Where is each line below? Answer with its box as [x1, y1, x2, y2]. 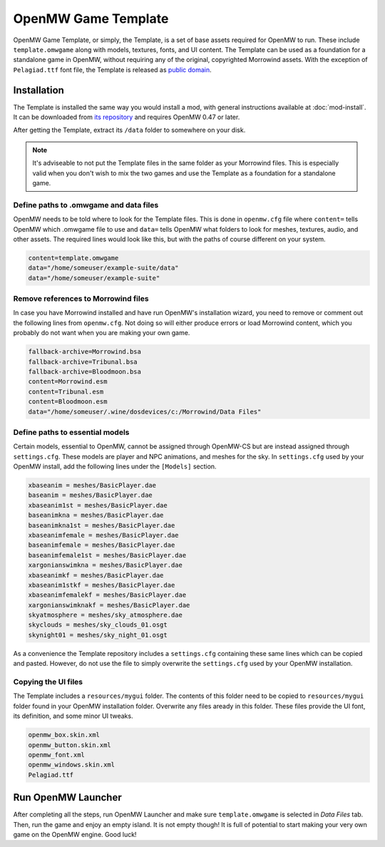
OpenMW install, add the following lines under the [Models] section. [13, 462, 217, 471]
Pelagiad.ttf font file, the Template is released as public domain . [13, 65, 212, 74]
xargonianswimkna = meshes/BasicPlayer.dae [28, 561, 183, 570]
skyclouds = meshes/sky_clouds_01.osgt [28, 621, 168, 629]
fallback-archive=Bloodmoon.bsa [28, 367, 142, 376]
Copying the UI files [13, 677, 83, 687]
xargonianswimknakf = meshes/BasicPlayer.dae [28, 601, 190, 609]
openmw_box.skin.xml [28, 731, 100, 739]
